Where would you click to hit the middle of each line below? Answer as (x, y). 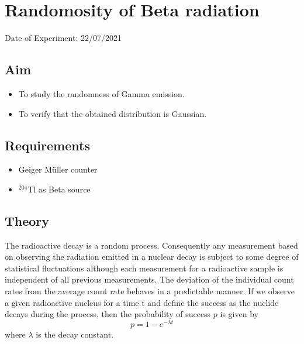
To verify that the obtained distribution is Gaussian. (113, 113)
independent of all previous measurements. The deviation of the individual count (149, 279)
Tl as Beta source (59, 189)
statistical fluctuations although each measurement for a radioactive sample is (144, 268)
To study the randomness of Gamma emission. (101, 93)
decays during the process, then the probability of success (108, 314)
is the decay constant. (75, 334)
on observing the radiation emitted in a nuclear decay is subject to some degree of (152, 257)
